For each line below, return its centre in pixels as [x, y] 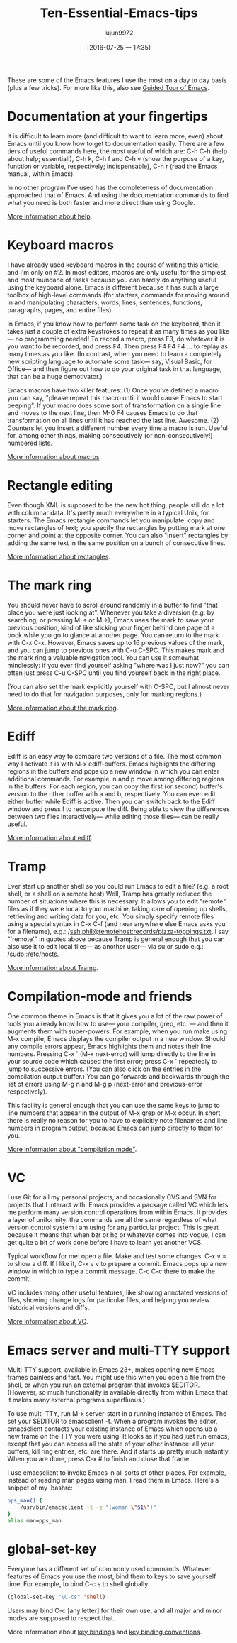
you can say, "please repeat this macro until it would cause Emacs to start [115, 397]
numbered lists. [30, 443]
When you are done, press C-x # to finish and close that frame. [99, 1459]
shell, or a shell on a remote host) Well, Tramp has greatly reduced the [110, 894]
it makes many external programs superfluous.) [76, 1400]
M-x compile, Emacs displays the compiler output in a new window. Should [116, 1038]
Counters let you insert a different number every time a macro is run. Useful [117, 428]
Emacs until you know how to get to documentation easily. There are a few [116, 143]
